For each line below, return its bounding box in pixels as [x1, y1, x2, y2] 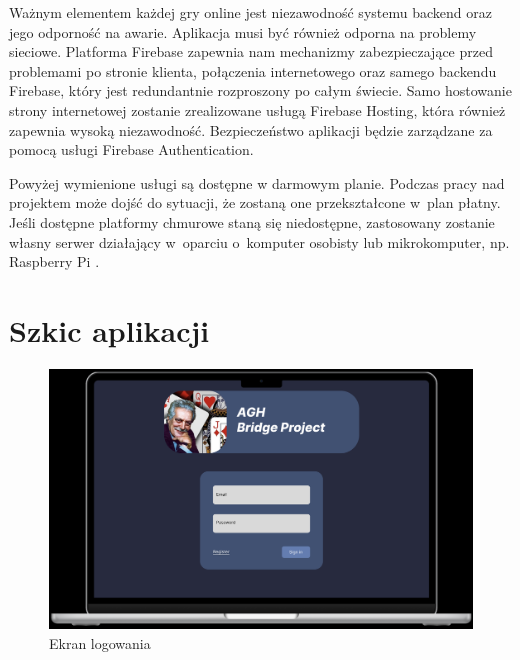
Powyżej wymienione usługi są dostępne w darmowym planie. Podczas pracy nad [9, 172, 505, 193]
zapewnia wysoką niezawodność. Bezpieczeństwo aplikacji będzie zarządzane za [9, 119, 493, 140]
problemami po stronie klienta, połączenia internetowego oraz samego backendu [9, 60, 497, 81]
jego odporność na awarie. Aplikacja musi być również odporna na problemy [9, 21, 477, 42]
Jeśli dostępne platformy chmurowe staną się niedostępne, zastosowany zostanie [9, 211, 495, 232]
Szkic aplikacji [9, 309, 210, 350]
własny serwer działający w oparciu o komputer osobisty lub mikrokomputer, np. [9, 231, 510, 252]
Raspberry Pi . [9, 251, 100, 272]
